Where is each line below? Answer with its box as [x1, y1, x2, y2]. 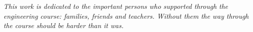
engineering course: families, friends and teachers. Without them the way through [3, 10, 249, 21]
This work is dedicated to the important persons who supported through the [3, 1, 228, 11]
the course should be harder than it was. [3, 20, 124, 31]
